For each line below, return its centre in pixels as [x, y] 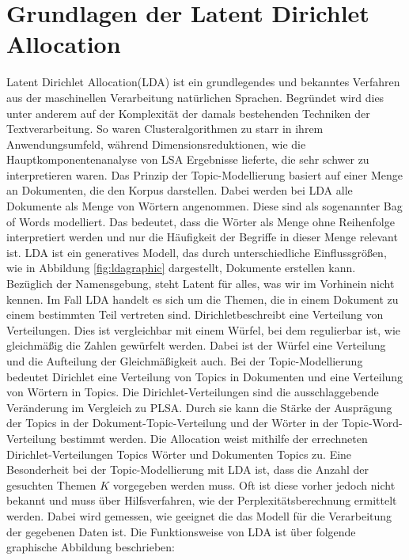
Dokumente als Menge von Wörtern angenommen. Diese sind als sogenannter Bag [204, 206]
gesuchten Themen [51, 484]
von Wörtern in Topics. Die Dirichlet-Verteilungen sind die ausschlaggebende [193, 392]
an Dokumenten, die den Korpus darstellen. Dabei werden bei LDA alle [180, 190]
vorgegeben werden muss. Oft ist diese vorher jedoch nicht [254, 484]
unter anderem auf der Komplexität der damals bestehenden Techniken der [188, 113]
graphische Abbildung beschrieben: [91, 547]
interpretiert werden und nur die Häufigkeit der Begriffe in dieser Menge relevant [202, 237]
